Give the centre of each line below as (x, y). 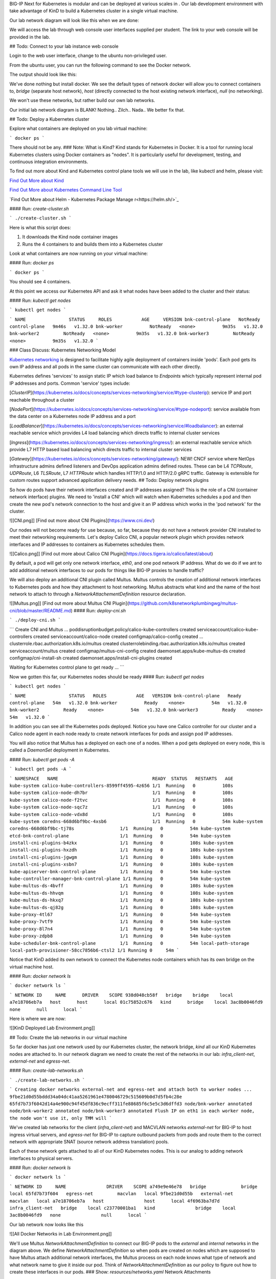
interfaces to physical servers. (41, 1158)
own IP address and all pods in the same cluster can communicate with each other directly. (105, 367)
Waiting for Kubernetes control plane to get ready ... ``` (67, 667)
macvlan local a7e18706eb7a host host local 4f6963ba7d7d (114, 1201)
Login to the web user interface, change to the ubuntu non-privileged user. (88, 56)
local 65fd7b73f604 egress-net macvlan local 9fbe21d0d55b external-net (121, 1194)
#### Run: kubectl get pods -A (42, 759)
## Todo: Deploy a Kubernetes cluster (49, 119)
